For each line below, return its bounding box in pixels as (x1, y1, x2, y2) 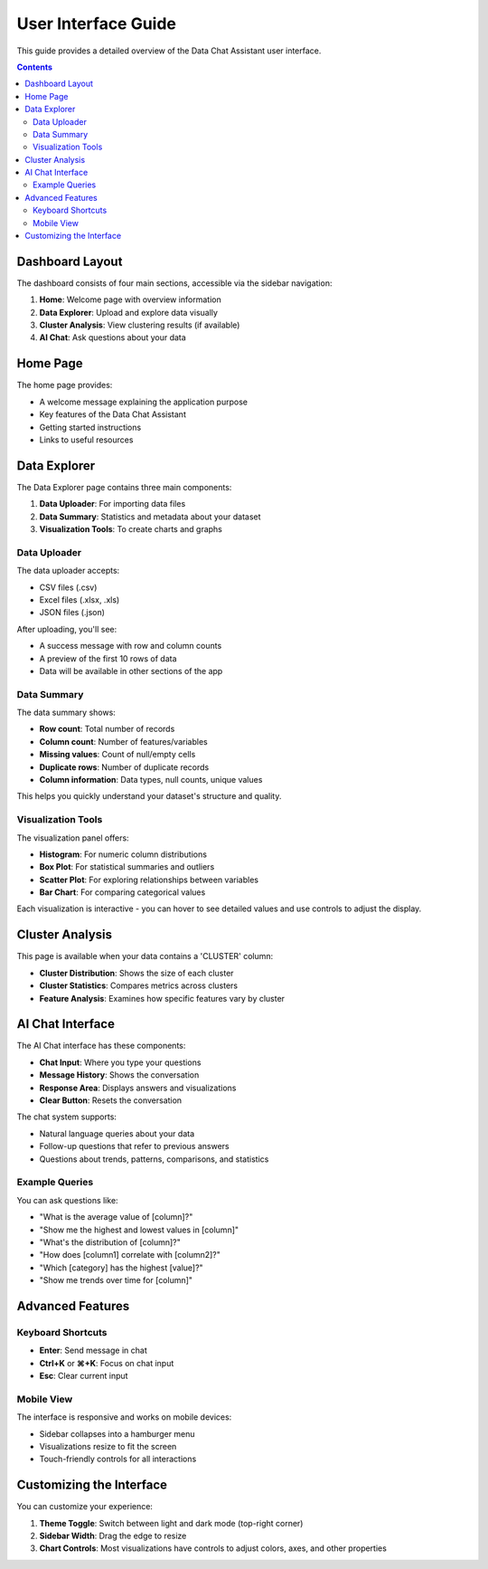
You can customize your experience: (16, 1501, 154, 1512)
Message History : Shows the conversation (39, 1070, 200, 1080)
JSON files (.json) (39, 607, 106, 618)
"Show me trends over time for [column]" (39, 1275, 193, 1286)
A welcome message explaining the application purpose (39, 396, 249, 407)
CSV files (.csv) (39, 582, 98, 593)
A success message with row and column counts (39, 641, 222, 651)
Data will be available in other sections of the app (39, 665, 223, 676)
